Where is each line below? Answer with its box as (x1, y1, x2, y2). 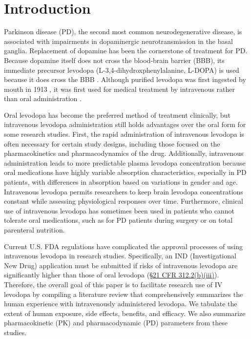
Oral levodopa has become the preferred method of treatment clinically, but (4, 109, 230, 120)
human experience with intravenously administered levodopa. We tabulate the (4, 298, 237, 309)
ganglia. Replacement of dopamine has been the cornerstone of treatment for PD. (4, 45, 248, 56)
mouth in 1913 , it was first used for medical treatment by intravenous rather (4, 84, 235, 94)
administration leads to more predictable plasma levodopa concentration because (4, 157, 246, 168)
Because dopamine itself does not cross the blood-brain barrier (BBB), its (4, 55, 225, 65)
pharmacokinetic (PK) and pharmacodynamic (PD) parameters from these (4, 318, 228, 328)
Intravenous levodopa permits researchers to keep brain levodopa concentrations (4, 186, 243, 196)
